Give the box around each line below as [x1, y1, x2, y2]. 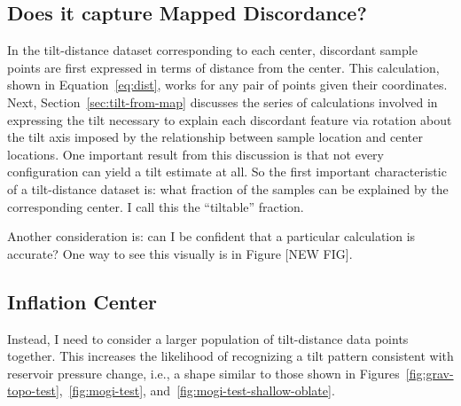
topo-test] [7, 381, 59, 400]
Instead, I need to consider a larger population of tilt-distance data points [7, 329, 409, 347]
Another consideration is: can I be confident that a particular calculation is [7, 227, 416, 246]
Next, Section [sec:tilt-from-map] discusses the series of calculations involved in [7, 92, 438, 111]
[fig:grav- [405, 363, 454, 382]
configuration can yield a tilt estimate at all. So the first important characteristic [7, 162, 447, 181]
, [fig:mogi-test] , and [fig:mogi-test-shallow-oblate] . [59, 381, 335, 400]
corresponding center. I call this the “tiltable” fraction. [7, 197, 304, 215]
